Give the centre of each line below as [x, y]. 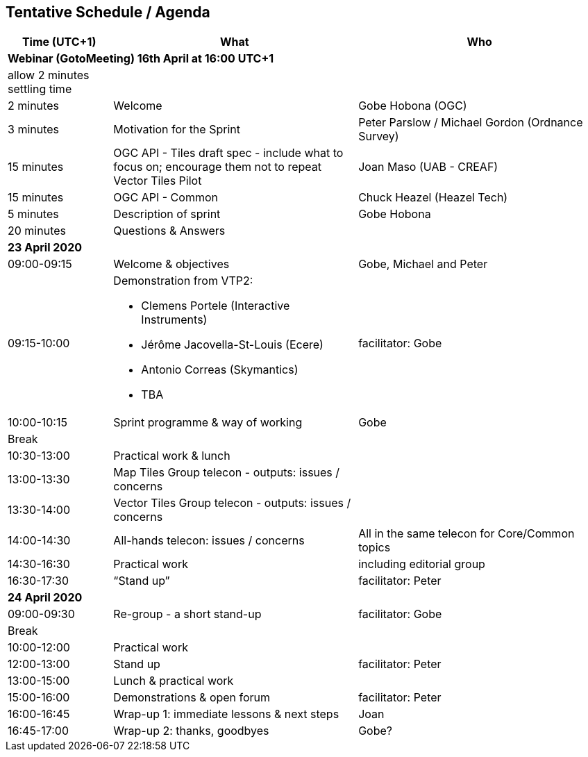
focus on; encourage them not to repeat [218, 167]
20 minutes [37, 231]
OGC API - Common [166, 198]
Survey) [379, 136]
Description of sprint [167, 214]
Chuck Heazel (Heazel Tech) [433, 198]
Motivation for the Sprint [177, 130]
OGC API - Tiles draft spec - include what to [228, 153]
